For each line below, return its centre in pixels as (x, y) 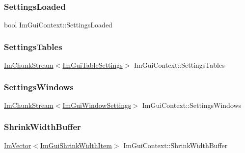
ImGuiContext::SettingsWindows (192, 105)
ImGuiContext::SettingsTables (179, 65)
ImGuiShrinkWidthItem (76, 145)
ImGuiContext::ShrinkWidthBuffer (176, 145)
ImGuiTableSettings (93, 65)
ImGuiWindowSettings (97, 105)
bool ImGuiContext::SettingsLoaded (58, 25)
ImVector (18, 145)
